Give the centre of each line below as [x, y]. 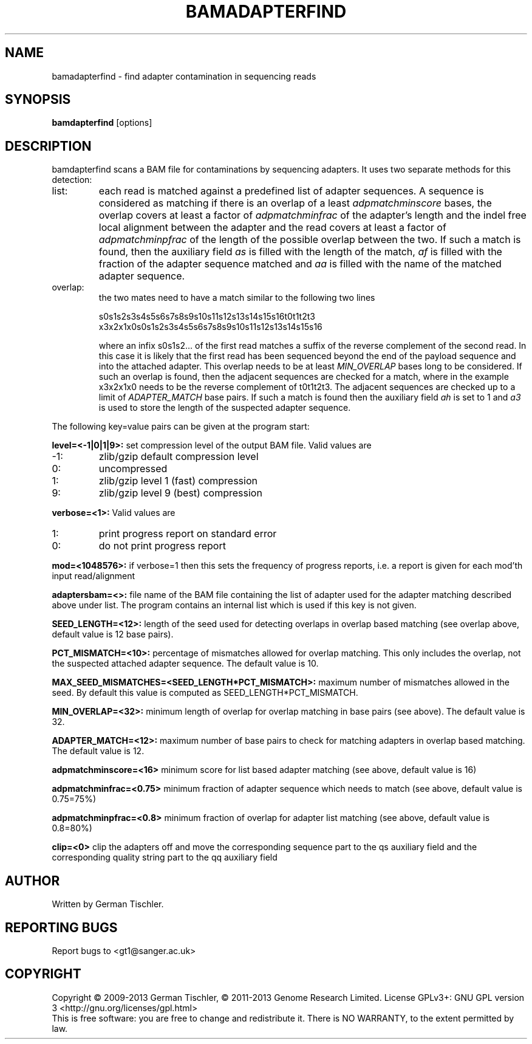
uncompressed [133, 469]
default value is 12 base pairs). [113, 634]
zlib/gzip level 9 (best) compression [180, 493]
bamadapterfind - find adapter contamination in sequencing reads [184, 76]
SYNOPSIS [38, 100]
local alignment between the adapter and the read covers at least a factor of [272, 228]
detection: [72, 180]
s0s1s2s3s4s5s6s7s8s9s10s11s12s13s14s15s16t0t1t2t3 [207, 317]
